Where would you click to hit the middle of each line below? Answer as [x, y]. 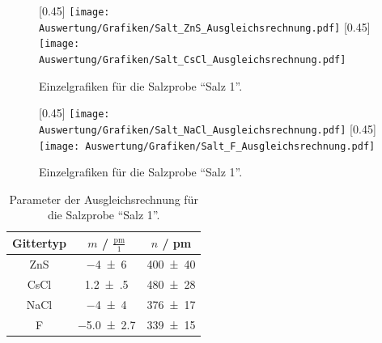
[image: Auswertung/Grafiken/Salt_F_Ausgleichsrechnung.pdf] [207, 146]
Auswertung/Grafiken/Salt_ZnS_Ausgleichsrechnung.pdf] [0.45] [205, 26]
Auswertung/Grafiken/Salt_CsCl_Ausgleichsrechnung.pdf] [193, 59]
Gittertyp [39, 243]
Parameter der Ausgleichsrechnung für [104, 199]
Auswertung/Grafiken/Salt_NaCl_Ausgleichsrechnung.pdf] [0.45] [208, 128]
